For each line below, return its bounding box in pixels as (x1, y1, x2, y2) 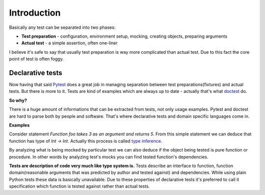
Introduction (9, 7, 61, 18)
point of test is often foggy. (9, 56, 64, 62)
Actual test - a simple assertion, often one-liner (21, 40, 118, 46)
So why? (9, 97, 27, 103)
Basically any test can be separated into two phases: (9, 24, 116, 30)
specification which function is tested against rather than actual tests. (9, 183, 150, 189)
